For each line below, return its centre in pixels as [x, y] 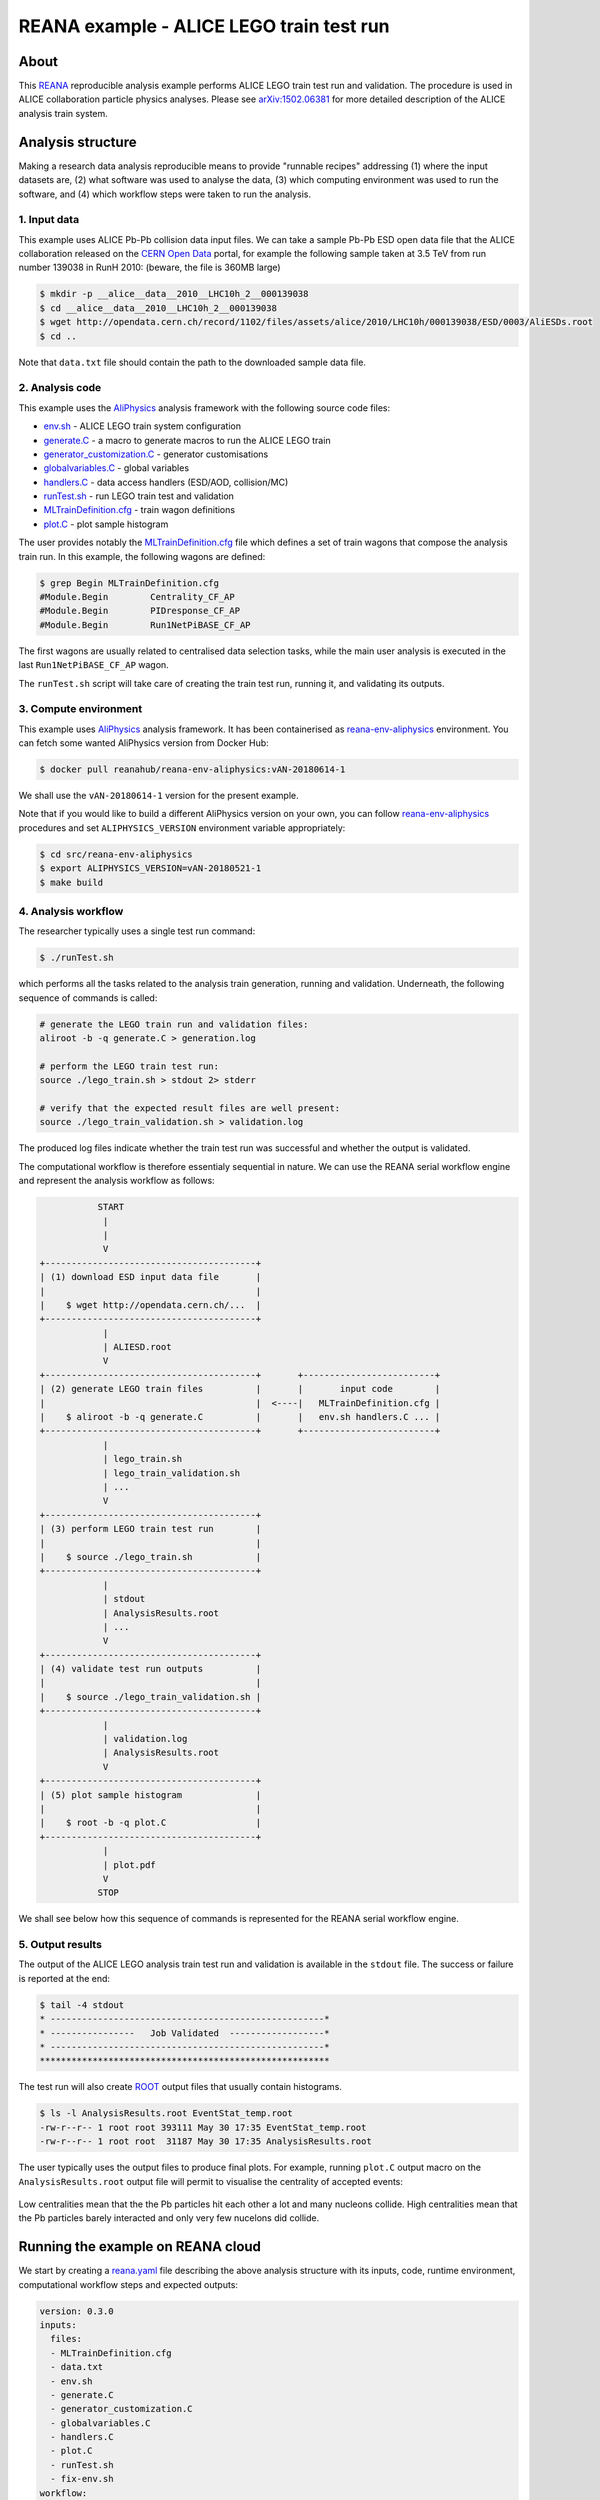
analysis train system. [63, 113]
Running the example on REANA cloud [140, 2246]
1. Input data [49, 220]
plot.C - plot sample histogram [106, 524]
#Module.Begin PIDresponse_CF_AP [139, 611]
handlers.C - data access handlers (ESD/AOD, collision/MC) [166, 482]
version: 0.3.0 [76, 2311]
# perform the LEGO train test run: [129, 1066]
